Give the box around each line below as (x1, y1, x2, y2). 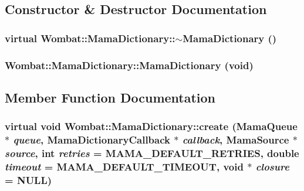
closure (255, 159, 289, 173)
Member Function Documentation (5, 88, 216, 106)
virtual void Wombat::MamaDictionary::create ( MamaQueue (5, 119, 298, 134)
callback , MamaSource (182, 132, 289, 147)
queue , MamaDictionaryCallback (13, 132, 170, 147)
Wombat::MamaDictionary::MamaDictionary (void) (5, 57, 254, 72)
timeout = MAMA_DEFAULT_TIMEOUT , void (5, 159, 244, 173)
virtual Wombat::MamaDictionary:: (5, 30, 175, 45)
